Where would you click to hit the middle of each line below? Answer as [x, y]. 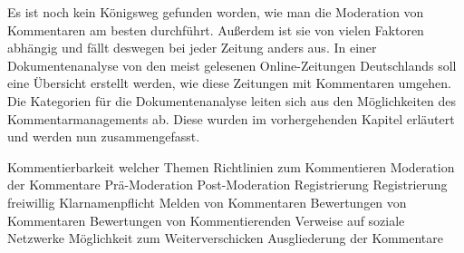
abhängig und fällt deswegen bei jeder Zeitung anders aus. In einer [192, 48]
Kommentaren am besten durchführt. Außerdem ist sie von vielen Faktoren [216, 29]
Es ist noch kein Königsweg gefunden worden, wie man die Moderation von [216, 12]
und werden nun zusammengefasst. [104, 136]
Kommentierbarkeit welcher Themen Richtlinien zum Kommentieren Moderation [231, 166]
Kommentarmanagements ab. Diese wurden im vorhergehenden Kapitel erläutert [231, 118]
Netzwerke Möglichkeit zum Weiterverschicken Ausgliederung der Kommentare [225, 238]
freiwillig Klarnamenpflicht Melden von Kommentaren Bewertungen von [207, 202]
